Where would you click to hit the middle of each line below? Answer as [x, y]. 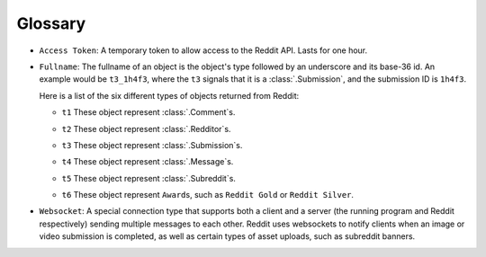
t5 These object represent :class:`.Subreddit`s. [148, 178]
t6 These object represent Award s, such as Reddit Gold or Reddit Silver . [208, 195]
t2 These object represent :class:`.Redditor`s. [146, 128]
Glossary [51, 23]
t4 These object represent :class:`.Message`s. [148, 162]
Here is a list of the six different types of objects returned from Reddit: [169, 95]
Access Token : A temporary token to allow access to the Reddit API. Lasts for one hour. [203, 50]
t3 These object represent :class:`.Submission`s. [152, 145]
